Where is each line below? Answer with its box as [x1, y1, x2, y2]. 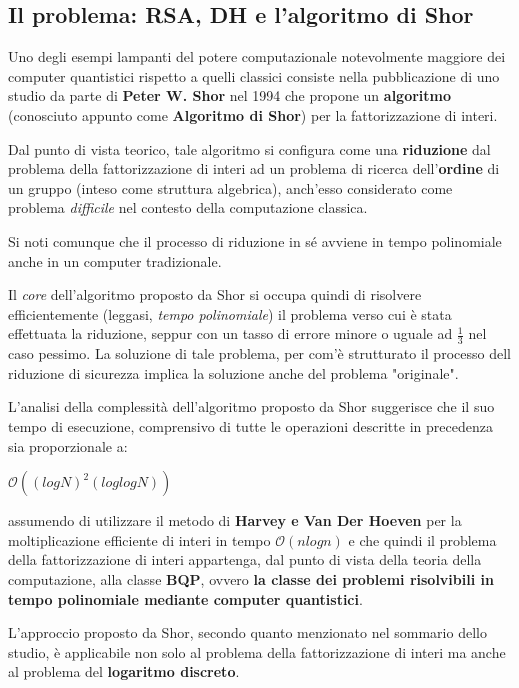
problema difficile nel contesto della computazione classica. [8, 197, 368, 218]
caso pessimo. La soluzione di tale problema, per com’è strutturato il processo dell [8, 343, 511, 364]
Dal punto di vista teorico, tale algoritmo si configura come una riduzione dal [8, 138, 491, 159]
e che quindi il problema [348, 529, 497, 550]
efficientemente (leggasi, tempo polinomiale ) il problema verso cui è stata [8, 303, 452, 324]
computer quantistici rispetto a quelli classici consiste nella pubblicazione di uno [8, 65, 500, 86]
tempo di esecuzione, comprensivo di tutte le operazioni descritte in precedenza [8, 415, 493, 436]
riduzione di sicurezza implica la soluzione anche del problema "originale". [8, 362, 459, 383]
